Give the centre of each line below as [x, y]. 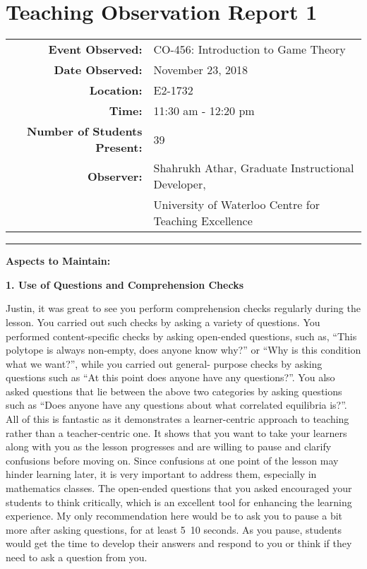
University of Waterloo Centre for [236, 205]
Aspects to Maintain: [58, 261]
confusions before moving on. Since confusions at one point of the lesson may [172, 460]
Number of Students [84, 131]
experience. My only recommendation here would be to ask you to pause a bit [174, 516]
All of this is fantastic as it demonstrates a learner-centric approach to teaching [178, 419]
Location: [116, 90]
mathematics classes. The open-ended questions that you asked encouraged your [179, 488]
